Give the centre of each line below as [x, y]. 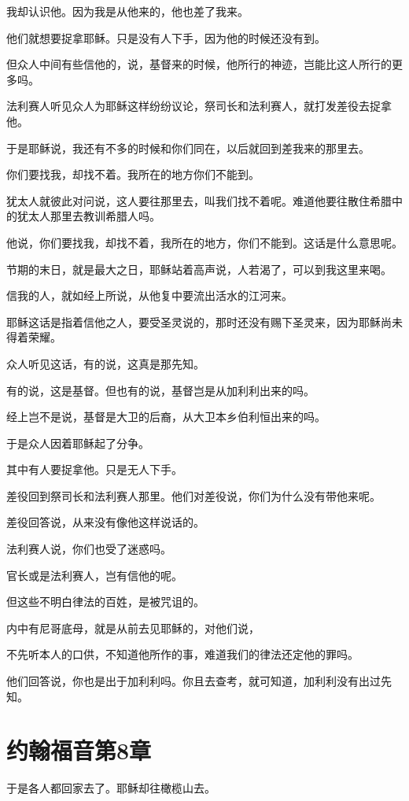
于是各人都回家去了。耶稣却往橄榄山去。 [111, 788]
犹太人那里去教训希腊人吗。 [88, 216]
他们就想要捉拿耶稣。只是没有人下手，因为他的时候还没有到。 [166, 37]
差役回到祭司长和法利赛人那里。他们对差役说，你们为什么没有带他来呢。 [193, 495]
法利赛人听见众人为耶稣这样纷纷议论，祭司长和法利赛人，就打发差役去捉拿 [199, 106]
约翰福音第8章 [79, 750]
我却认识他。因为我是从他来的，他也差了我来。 [127, 11]
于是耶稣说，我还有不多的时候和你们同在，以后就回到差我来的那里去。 [188, 148]
